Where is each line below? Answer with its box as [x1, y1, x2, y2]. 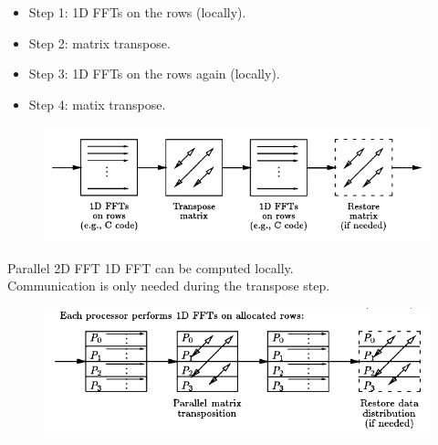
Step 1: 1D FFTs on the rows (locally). [28, 3, 246, 21]
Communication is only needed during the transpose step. [7, 276, 330, 295]
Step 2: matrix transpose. [28, 33, 171, 52]
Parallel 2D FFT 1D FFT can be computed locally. [7, 258, 294, 277]
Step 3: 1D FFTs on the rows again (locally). [28, 64, 280, 83]
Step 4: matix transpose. [28, 94, 166, 113]
